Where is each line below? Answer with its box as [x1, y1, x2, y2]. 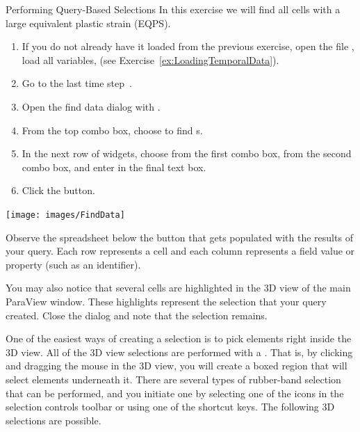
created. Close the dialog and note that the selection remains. [6, 307, 268, 322]
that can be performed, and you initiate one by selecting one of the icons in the [6, 385, 344, 400]
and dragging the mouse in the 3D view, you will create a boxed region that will [6, 358, 347, 373]
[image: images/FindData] [6, 209, 125, 220]
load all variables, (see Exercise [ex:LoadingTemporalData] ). [22, 52, 279, 67]
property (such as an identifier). [6, 257, 141, 271]
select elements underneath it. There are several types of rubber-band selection [6, 371, 341, 386]
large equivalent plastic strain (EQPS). [6, 15, 171, 30]
